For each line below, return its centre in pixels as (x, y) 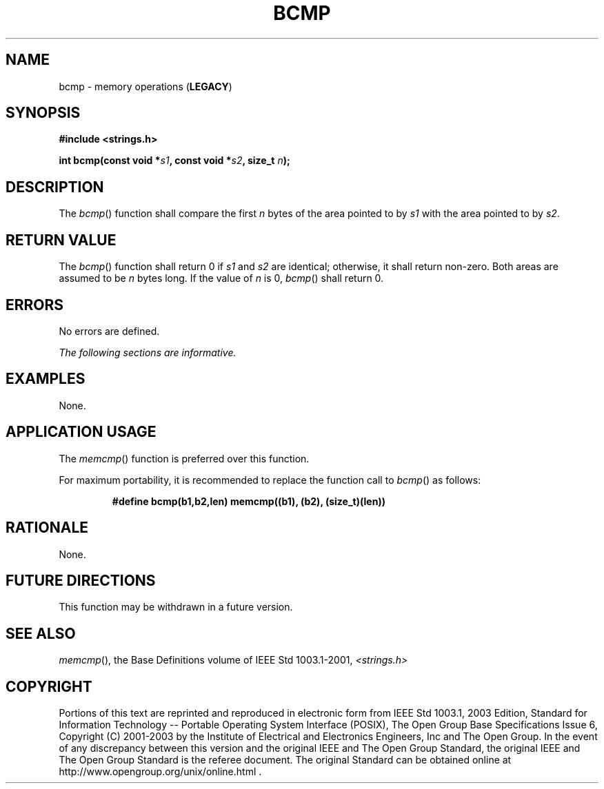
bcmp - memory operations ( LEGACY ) (145, 86)
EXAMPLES (46, 379)
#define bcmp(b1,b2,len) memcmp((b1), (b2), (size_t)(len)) (249, 501)
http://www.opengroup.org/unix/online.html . (160, 772)
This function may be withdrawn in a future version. (176, 607)
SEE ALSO (41, 633)
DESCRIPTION (55, 187)
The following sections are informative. (148, 352)
